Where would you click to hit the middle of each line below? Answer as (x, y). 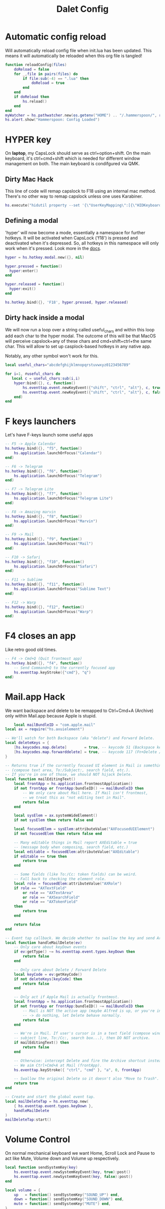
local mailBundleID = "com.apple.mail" (55, 725)
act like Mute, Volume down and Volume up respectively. (62, 1158)
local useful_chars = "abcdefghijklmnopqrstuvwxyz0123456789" (68, 365)
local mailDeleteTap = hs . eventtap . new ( (47, 1101)
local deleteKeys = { (27, 743)
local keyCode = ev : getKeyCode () (48, 974)
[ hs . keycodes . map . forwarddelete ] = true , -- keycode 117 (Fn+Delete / (88, 752)
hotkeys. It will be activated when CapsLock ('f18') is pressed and (71, 238)
